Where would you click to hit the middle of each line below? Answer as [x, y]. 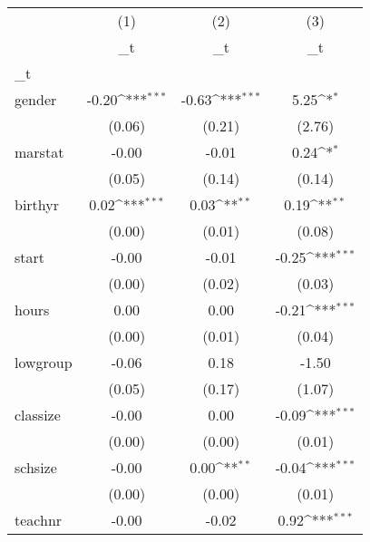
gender [36, 99]
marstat [39, 152]
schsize [36, 467]
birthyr [37, 204]
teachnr [39, 520]
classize [38, 415]
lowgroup [44, 362]
